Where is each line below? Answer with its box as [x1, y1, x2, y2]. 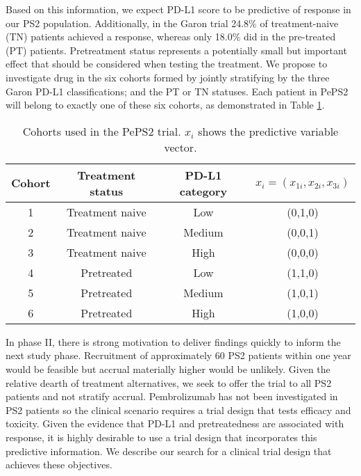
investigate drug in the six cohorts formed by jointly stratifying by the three [6, 70, 330, 84]
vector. [164, 138, 197, 155]
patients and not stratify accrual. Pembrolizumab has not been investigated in [6, 389, 338, 404]
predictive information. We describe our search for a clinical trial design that [6, 443, 332, 458]
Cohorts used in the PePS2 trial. [22, 122, 181, 139]
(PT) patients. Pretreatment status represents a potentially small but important [6, 42, 347, 57]
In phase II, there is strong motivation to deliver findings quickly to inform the [6, 334, 341, 349]
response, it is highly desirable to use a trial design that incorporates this [6, 429, 317, 444]
